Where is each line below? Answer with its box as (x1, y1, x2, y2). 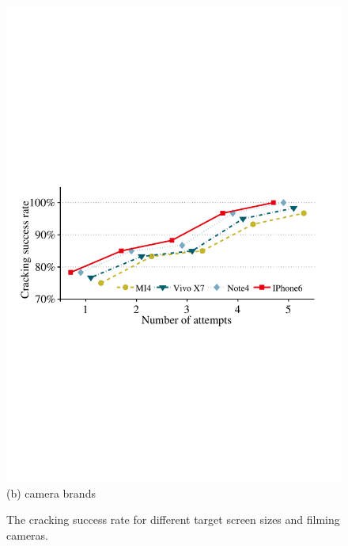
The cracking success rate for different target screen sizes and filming (6, 511, 340, 528)
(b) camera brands (6, 484, 96, 501)
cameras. (6, 526, 48, 543)
